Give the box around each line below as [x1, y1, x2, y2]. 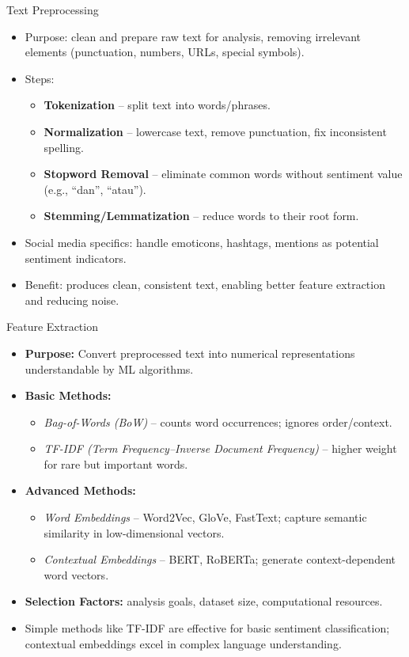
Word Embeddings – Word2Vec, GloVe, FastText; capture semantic [44, 509, 367, 526]
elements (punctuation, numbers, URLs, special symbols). [25, 44, 305, 60]
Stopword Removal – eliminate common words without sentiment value [44, 165, 403, 182]
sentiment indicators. [25, 249, 127, 266]
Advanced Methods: [25, 482, 136, 499]
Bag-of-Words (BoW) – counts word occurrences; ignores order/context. [44, 413, 392, 430]
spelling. [44, 139, 84, 155]
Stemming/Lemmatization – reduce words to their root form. [44, 207, 359, 224]
